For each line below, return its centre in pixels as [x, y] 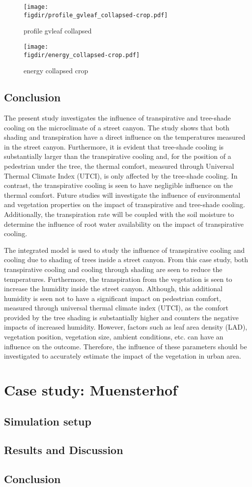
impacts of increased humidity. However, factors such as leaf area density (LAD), [126, 327]
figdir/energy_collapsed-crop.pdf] [82, 55]
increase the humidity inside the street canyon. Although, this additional [113, 289]
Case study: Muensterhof [91, 390]
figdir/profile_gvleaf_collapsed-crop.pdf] [96, 15]
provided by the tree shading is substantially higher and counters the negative [121, 317]
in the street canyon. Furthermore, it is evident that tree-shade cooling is [114, 146]
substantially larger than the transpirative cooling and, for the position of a [118, 156]
